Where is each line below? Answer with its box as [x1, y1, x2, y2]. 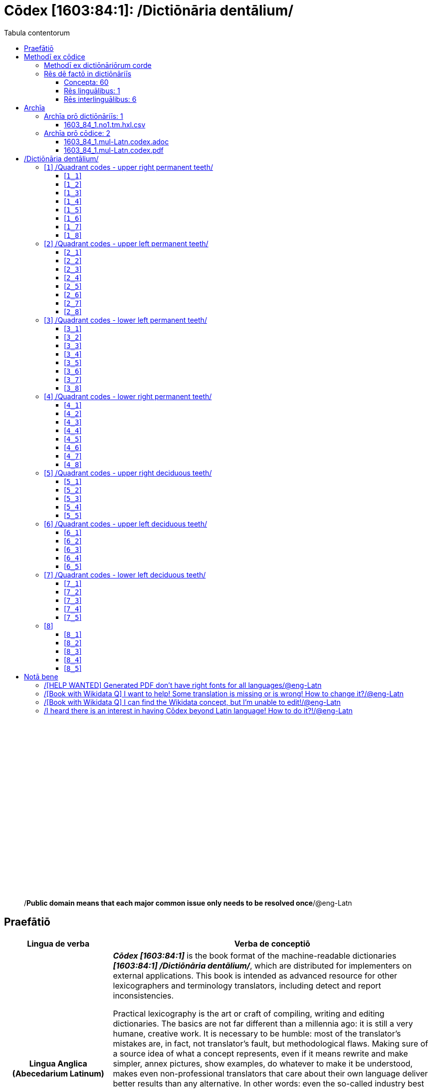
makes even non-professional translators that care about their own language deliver [113, 1068, 428, 1079]
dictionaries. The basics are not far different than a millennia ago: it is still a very [113, 1018, 413, 1029]
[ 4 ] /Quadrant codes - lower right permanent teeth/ [44, 392, 212, 401]
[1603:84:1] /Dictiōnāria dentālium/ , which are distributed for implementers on [113, 960, 412, 971]
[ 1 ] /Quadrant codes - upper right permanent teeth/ [44, 162, 214, 171]
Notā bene [24, 672, 58, 681]
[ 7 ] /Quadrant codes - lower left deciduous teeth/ [44, 570, 206, 579]
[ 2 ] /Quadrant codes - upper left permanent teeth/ [44, 239, 209, 248]
